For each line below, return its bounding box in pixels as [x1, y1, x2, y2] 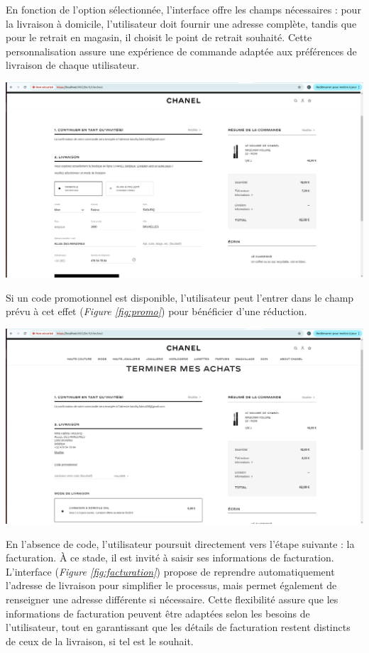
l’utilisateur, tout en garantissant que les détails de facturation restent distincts [6, 620, 351, 635]
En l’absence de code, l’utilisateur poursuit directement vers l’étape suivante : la [6, 536, 355, 551]
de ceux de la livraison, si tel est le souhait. [6, 633, 194, 648]
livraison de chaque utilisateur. [6, 57, 140, 72]
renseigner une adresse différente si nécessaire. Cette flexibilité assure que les [6, 591, 338, 606]
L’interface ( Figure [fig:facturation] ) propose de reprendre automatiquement [6, 564, 335, 578]
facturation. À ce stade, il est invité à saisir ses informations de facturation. [6, 550, 334, 565]
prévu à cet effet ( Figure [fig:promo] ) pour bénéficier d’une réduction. [6, 304, 307, 319]
